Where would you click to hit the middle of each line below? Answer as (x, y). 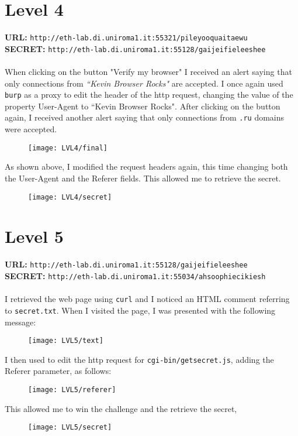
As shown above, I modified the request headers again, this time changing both (146, 166)
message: (20, 322)
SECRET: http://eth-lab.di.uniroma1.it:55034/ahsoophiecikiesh (135, 276)
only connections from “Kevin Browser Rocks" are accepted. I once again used (144, 83)
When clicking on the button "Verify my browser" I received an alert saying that (148, 72)
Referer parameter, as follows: (58, 371)
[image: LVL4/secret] (70, 197)
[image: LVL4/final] (68, 148)
